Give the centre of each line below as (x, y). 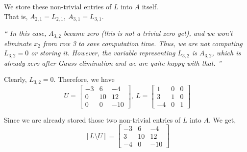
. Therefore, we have (84, 79)
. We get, (222, 119)
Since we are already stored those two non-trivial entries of (92, 119)
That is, (16, 16)
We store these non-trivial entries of (58, 6)
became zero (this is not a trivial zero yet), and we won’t (148, 33)
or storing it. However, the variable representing (103, 53)
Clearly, (15, 79)
